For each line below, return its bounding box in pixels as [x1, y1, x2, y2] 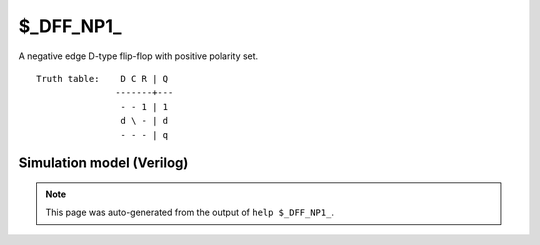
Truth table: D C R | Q [36, 73, 169, 84]
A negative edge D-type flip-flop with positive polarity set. [18, 50, 259, 62]
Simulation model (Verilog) [18, 155, 189, 172]
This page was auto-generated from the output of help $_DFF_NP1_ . [45, 206, 335, 219]
